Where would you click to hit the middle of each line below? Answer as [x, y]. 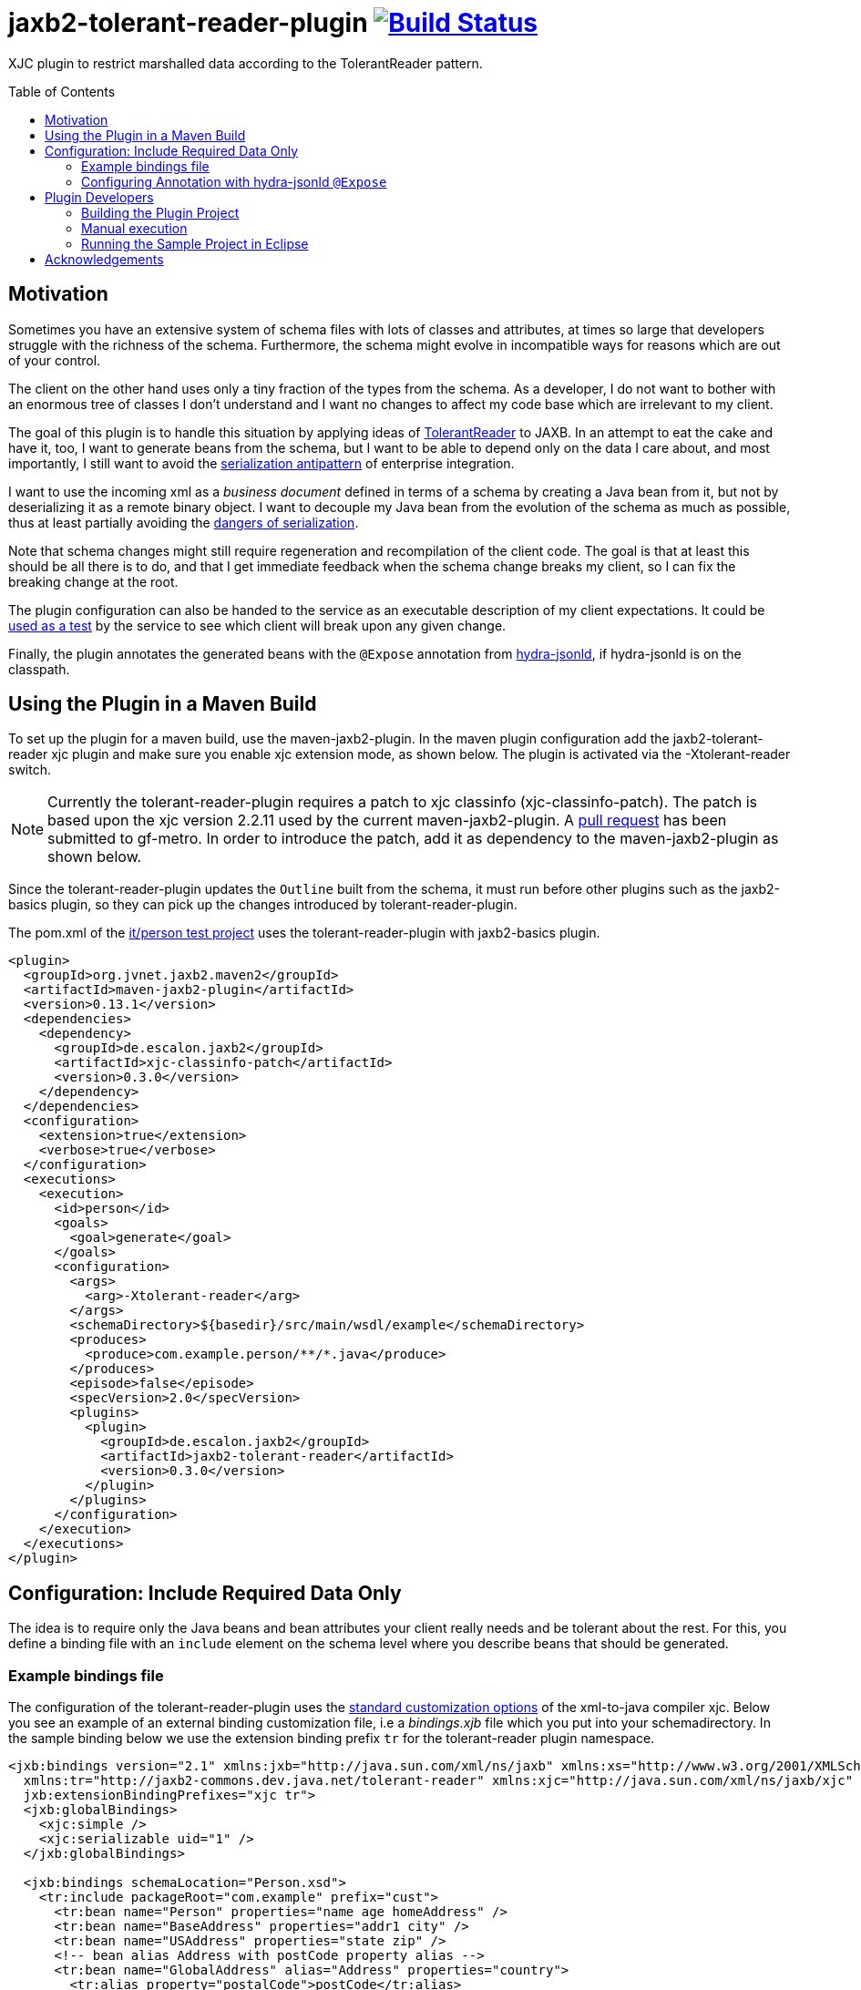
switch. [30, 770]
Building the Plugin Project [160, 212]
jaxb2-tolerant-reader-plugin [188, 23]
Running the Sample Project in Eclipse [195, 243]
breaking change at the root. [93, 581]
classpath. [39, 669]
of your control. [55, 360]
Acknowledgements [104, 259]
